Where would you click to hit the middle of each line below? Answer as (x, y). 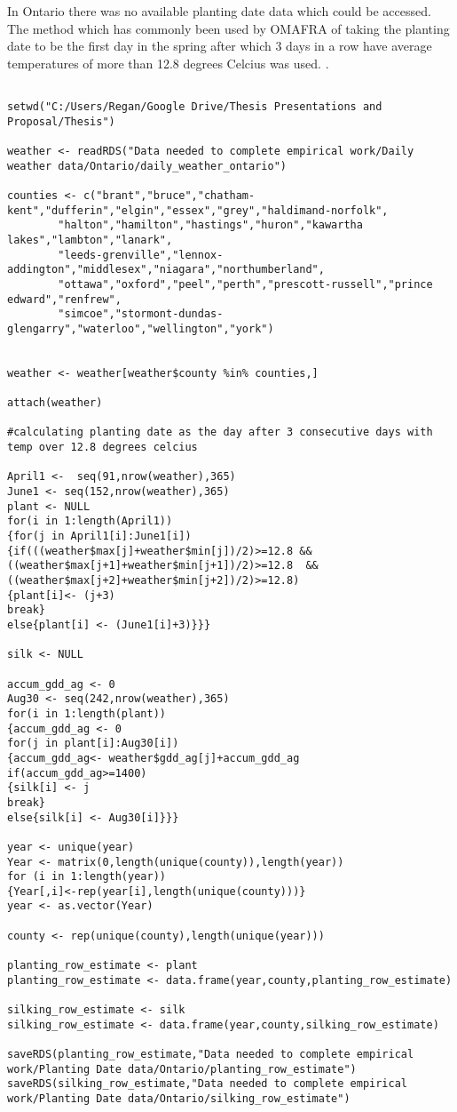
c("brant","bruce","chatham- (169, 195)
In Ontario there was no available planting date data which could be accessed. (219, 11)
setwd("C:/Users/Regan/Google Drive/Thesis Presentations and (195, 107)
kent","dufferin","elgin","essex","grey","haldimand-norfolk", (198, 210)
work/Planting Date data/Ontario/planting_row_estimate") (182, 1069)
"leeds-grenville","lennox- (141, 255)
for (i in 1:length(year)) (87, 877)
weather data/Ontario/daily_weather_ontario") (147, 166)
